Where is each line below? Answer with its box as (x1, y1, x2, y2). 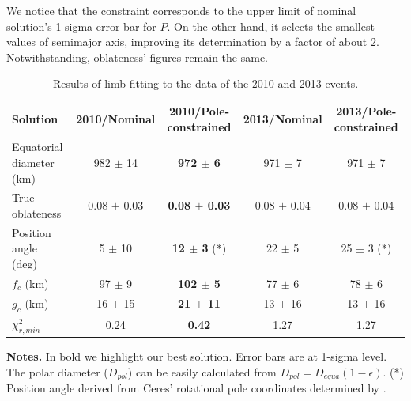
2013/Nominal (243, 110, 322, 127)
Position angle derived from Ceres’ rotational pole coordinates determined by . (6, 380, 386, 396)
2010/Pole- (168, 102, 230, 119)
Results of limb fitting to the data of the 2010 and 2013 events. (52, 75, 359, 92)
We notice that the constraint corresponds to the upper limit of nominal (6, 2, 356, 18)
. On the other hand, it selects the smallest (167, 17, 375, 34)
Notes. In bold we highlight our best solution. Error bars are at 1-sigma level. (6, 348, 387, 365)
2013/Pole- (336, 102, 397, 119)
